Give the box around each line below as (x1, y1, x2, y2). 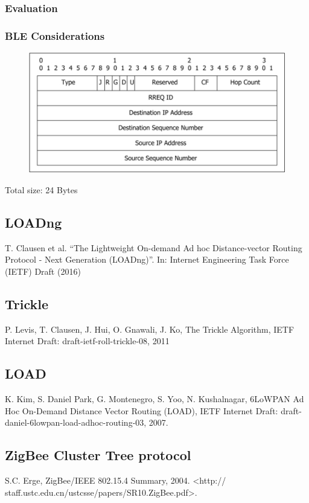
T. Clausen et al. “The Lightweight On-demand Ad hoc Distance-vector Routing (5, 241, 302, 254)
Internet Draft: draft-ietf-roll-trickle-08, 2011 (5, 335, 170, 347)
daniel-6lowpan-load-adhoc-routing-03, (5, 416, 147, 429)
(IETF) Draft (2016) (5, 264, 81, 277)
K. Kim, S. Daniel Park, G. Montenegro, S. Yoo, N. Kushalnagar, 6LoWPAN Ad (5, 392, 304, 405)
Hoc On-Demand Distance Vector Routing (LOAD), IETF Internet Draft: (5, 404, 278, 417)
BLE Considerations (5, 28, 105, 43)
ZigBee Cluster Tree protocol (5, 446, 191, 464)
